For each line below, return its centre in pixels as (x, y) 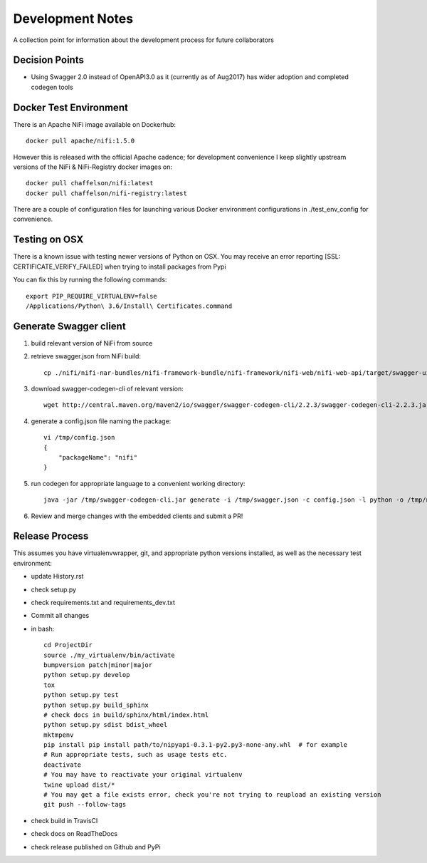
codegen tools (52, 87)
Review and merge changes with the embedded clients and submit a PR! (137, 516)
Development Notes (73, 19)
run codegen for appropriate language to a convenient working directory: (138, 483)
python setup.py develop (87, 675)
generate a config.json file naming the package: (101, 421)
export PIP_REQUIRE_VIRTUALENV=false (92, 296)
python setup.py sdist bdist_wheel (106, 725)
